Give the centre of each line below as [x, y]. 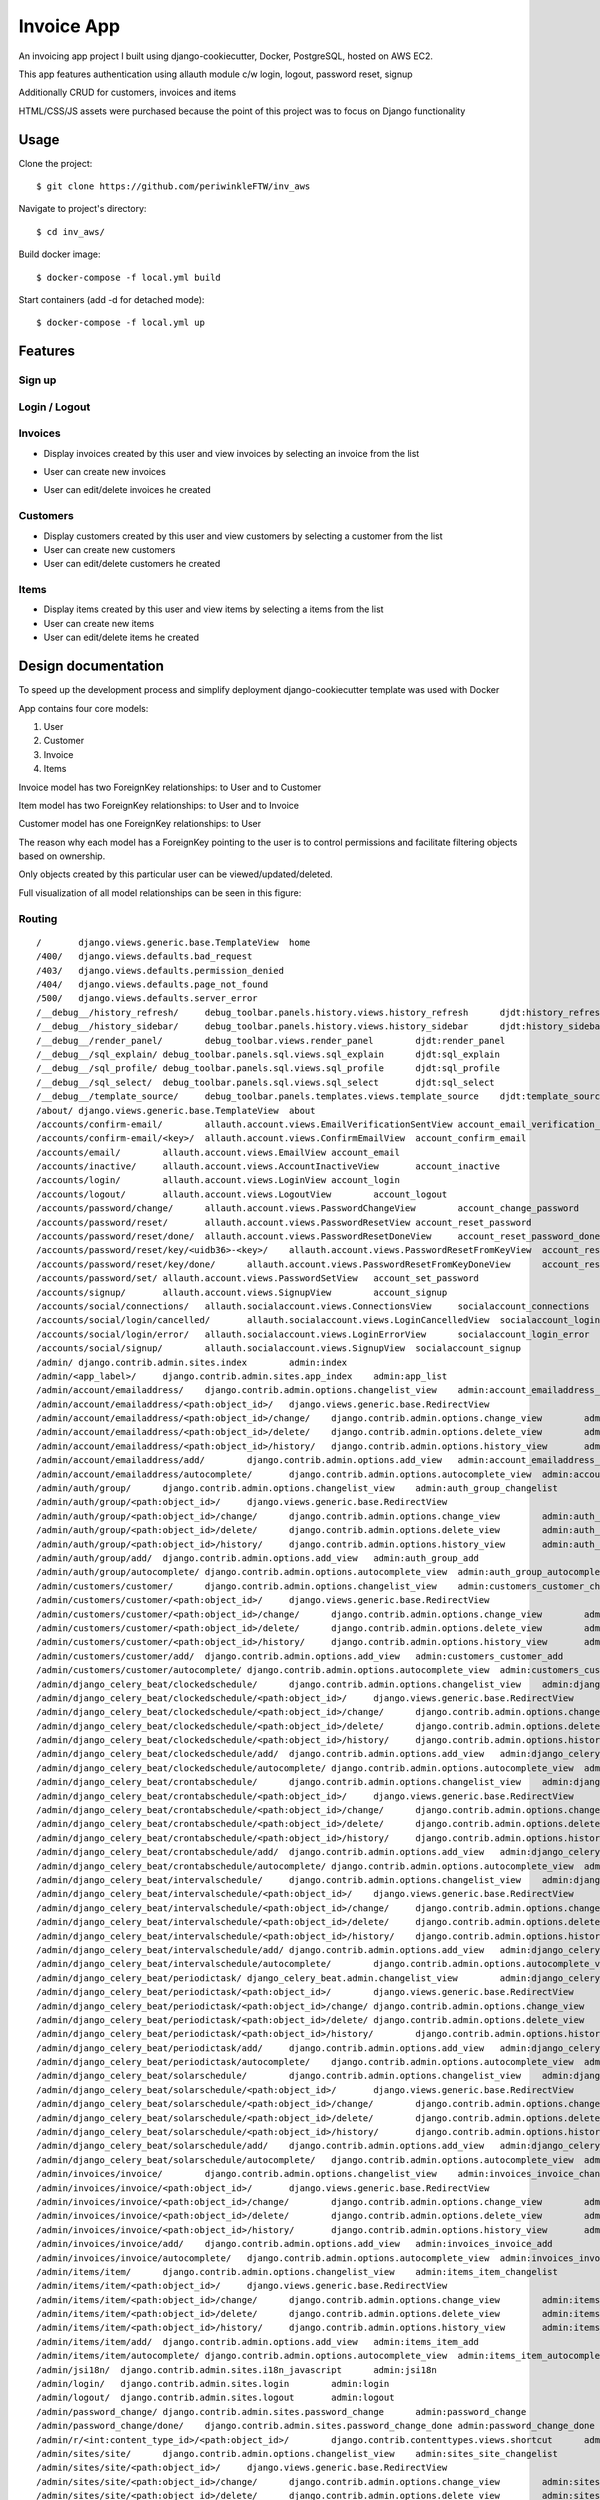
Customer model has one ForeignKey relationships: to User [140, 824]
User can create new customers [109, 549]
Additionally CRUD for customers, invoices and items [127, 92]
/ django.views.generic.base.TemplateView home [173, 942]
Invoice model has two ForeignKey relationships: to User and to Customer [170, 787]
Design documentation [91, 666]
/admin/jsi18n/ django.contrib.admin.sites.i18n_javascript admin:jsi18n [236, 2369]
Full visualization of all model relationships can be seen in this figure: [160, 892]
